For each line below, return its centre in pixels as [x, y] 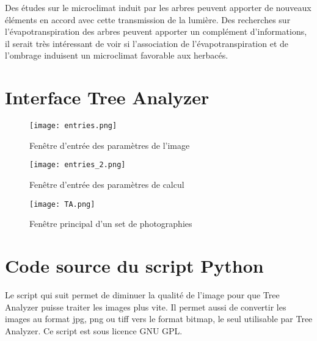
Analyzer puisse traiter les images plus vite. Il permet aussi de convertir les [146, 307]
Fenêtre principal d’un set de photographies [111, 224]
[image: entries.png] [73, 126]
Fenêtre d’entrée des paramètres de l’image [110, 145]
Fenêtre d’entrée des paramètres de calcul [107, 184]
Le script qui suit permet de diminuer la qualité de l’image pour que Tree [142, 294]
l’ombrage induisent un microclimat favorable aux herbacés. [117, 55]
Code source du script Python [134, 266]
